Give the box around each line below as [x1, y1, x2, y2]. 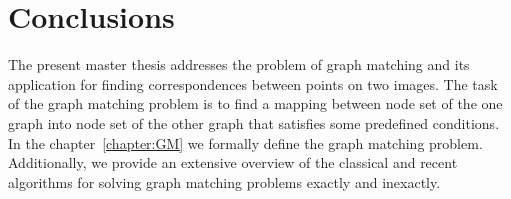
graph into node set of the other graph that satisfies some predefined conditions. [8, 112, 500, 133]
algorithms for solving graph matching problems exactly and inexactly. [8, 171, 441, 192]
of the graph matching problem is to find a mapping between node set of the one [8, 93, 503, 114]
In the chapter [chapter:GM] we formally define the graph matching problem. [8, 132, 483, 153]
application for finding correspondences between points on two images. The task [8, 73, 498, 94]
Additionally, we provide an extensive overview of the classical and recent [8, 152, 458, 173]
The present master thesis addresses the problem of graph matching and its [8, 54, 470, 75]
